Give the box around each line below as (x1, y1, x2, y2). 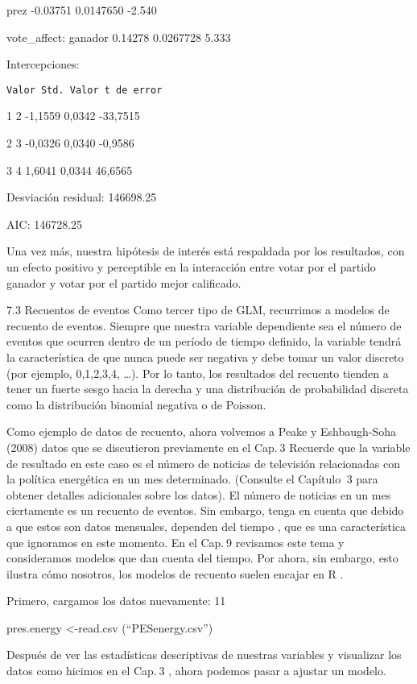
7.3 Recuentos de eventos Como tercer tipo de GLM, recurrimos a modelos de (6, 301, 390, 318)
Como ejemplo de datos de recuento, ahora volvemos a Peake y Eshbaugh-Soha (6, 423, 397, 440)
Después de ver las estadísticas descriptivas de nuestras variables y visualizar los (6, 646, 402, 663)
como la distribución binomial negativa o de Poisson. (6, 396, 266, 412)
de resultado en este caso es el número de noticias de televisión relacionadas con (6, 454, 401, 471)
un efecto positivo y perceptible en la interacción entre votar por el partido (6, 259, 376, 275)
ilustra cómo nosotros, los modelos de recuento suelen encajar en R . (6, 565, 344, 582)
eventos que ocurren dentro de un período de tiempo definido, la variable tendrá (6, 333, 402, 350)
